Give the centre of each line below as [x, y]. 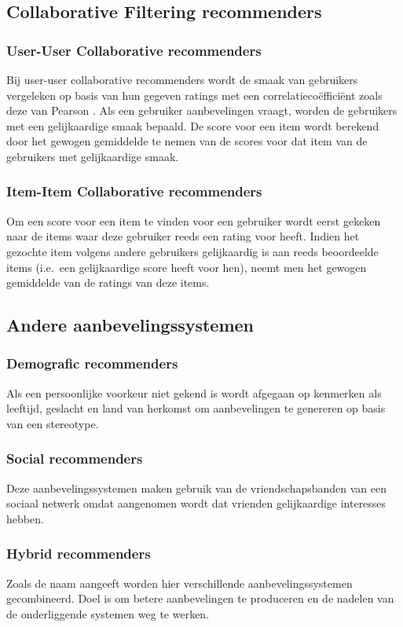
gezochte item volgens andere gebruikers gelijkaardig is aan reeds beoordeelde [192, 251]
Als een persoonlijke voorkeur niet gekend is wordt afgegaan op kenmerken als [194, 392]
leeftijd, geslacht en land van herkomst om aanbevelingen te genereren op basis [196, 408]
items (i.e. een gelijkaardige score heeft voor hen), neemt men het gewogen [187, 267]
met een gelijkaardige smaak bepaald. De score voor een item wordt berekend [193, 125]
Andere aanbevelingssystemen [130, 325]
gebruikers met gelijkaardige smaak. [93, 156]
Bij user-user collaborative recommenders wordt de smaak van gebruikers [182, 79]
